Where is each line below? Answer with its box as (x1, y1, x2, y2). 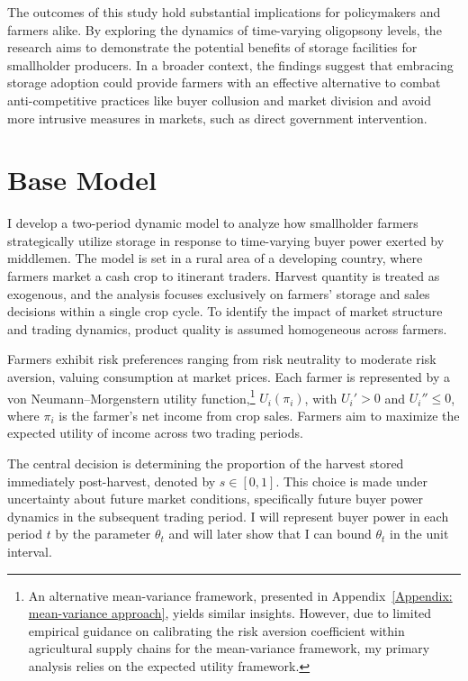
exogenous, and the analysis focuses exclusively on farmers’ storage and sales (7, 284, 430, 303)
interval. (7, 542, 52, 561)
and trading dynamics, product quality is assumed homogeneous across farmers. (7, 319, 447, 338)
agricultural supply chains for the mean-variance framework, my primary (28, 639, 430, 658)
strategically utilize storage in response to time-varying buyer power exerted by (7, 231, 445, 250)
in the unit (389, 524, 449, 543)
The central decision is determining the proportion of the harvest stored (7, 454, 404, 473)
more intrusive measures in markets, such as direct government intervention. (7, 108, 427, 127)
